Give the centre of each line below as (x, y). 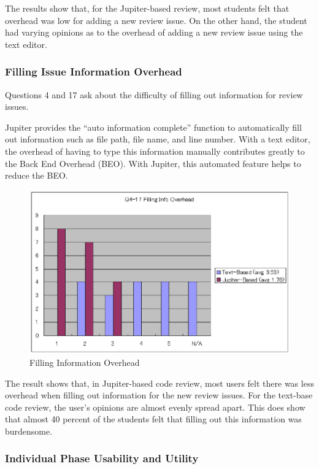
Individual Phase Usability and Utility (102, 458)
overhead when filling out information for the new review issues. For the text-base (159, 395)
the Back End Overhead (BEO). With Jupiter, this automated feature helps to (153, 163)
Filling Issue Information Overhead (94, 72)
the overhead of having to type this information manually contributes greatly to (155, 151)
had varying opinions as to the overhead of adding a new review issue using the (154, 32)
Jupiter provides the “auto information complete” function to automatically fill (153, 127)
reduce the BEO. (37, 175)
